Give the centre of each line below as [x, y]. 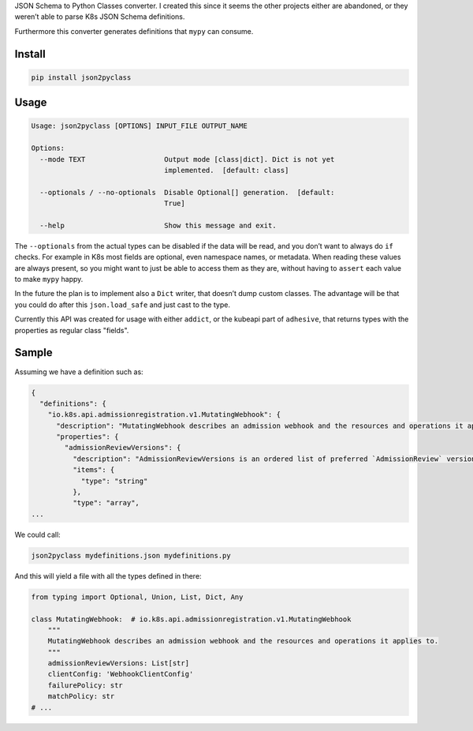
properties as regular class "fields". [72, 330]
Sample [34, 352]
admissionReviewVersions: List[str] [118, 664]
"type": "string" [114, 481]
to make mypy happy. [49, 279]
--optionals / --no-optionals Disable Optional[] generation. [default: [187, 192]
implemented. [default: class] [227, 170]
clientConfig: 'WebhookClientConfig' [121, 674]
